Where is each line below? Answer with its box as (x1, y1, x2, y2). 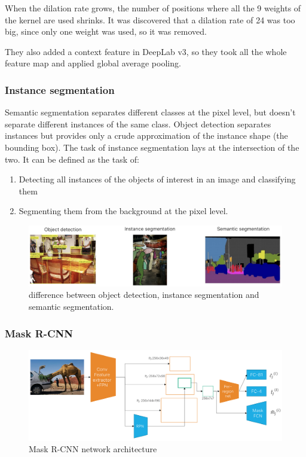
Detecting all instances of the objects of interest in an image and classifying (19, 173, 296, 185)
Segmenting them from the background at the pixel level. (19, 205, 228, 217)
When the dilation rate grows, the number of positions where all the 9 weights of (5, 2, 301, 14)
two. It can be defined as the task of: (5, 153, 139, 165)
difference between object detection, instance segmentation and (29, 288, 259, 301)
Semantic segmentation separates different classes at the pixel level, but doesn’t (5, 106, 296, 118)
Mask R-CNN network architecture (29, 443, 157, 455)
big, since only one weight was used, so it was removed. (5, 25, 207, 38)
